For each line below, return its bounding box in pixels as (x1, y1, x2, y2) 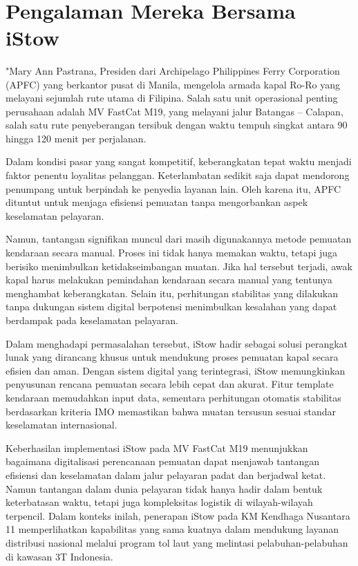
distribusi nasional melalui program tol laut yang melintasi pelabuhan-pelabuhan (6, 535, 348, 549)
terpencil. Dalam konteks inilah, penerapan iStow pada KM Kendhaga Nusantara (6, 508, 350, 522)
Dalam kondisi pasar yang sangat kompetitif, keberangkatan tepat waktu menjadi (6, 154, 352, 169)
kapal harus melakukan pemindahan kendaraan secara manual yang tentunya (6, 272, 332, 287)
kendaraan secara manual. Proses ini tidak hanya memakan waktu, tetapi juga (6, 245, 338, 260)
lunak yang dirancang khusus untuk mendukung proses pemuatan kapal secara (6, 350, 339, 364)
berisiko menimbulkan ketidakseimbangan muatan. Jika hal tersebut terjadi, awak (6, 258, 352, 273)
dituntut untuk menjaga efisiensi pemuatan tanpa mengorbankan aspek (6, 195, 308, 209)
